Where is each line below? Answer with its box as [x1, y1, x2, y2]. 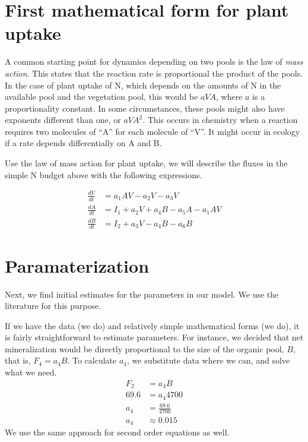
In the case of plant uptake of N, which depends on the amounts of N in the [5, 78, 281, 91]
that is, [5, 354, 31, 367]
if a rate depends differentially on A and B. [5, 137, 162, 149]
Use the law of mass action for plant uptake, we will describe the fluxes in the [5, 157, 288, 169]
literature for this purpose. [5, 299, 101, 312]
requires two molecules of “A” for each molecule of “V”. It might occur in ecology [5, 125, 300, 137]
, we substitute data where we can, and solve [127, 354, 290, 367]
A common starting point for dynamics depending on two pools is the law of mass [5, 55, 303, 68]
